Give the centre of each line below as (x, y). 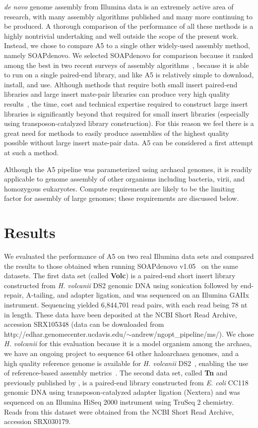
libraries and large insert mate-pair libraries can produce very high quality (117, 94)
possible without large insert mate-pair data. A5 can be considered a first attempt (129, 143)
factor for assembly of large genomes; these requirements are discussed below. (122, 198)
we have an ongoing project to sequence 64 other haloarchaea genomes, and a (122, 353)
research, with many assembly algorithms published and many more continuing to (129, 16)
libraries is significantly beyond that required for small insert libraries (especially (127, 113)
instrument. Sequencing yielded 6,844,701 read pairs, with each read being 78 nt (126, 304)
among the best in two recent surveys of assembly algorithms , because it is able (127, 65)
